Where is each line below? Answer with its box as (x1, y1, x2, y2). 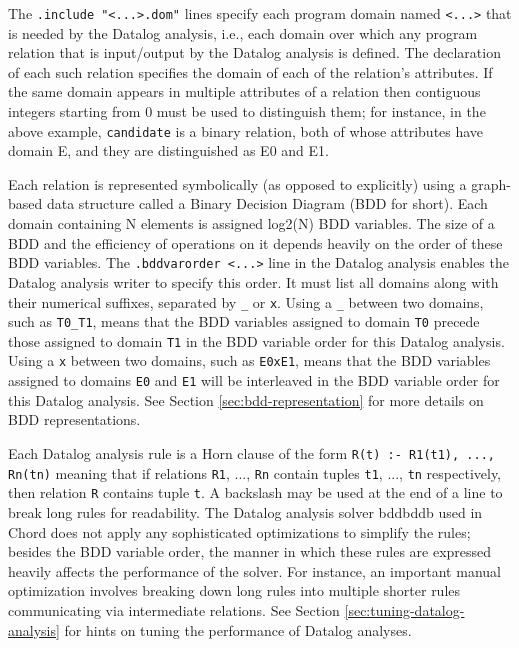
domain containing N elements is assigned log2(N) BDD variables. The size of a (8, 213, 495, 234)
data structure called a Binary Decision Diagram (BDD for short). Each (46, 193, 488, 214)
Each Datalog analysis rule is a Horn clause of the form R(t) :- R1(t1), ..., (8, 442, 495, 463)
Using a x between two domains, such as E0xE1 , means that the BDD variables (8, 350, 491, 371)
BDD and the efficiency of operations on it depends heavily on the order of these (8, 232, 503, 253)
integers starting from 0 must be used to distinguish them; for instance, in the (8, 101, 486, 122)
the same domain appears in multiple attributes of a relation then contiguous (8, 81, 481, 102)
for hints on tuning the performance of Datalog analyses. (64, 619, 412, 640)
